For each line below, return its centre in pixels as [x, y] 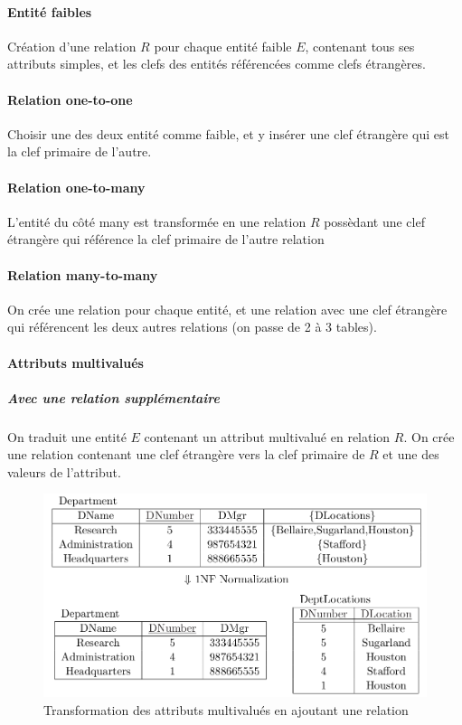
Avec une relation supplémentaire [114, 397]
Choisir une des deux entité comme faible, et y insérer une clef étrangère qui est [228, 133]
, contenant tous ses [360, 46]
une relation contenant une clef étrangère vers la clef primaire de [186, 454]
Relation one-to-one [70, 99]
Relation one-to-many [76, 187]
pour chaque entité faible [223, 46]
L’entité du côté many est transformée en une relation [157, 221]
